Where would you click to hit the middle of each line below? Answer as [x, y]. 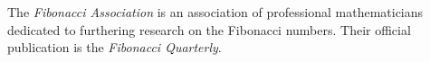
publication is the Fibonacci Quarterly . [115, 47]
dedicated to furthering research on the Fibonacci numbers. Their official [209, 29]
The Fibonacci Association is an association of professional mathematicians [215, 12]
